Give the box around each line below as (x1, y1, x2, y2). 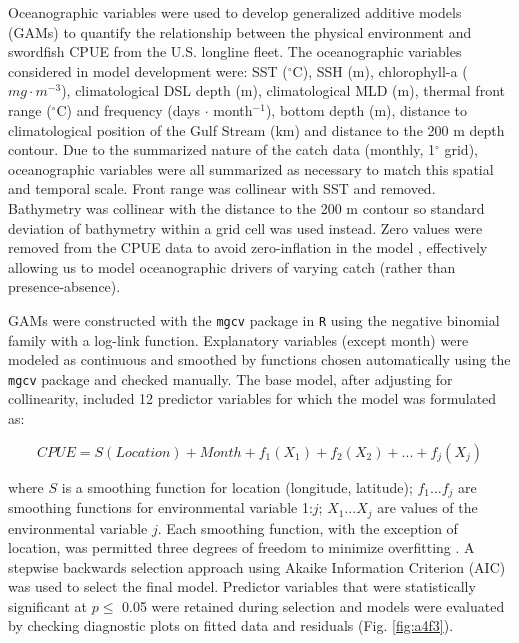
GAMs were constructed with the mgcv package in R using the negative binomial (8, 309, 500, 330)
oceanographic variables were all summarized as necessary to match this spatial (8, 158, 494, 179)
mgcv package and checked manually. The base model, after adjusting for (8, 368, 453, 389)
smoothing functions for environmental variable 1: (8, 497, 313, 518)
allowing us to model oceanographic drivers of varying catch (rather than (8, 256, 456, 277)
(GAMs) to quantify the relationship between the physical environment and (8, 21, 472, 42)
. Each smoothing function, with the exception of (157, 517, 458, 538)
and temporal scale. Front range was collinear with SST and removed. (8, 178, 436, 199)
